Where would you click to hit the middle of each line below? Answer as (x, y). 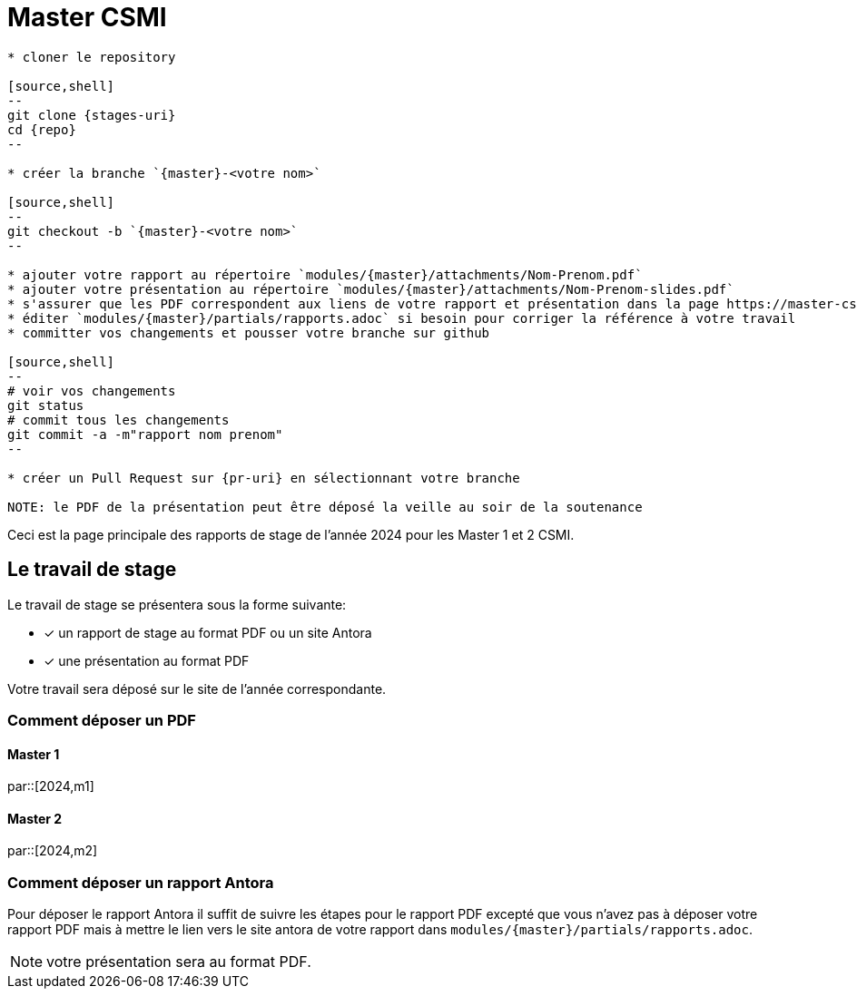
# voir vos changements (92, 391)
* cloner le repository (92, 57)
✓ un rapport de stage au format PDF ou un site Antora (208, 632)
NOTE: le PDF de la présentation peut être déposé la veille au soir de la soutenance (325, 507)
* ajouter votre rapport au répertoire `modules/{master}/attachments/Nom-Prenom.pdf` (325, 274)
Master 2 (35, 818)
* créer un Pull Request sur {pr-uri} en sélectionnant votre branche (264, 478)
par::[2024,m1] (51, 786)
